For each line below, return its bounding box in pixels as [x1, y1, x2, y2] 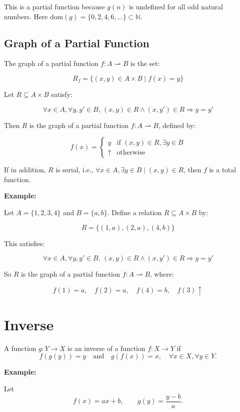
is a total [209, 164, 236, 175]
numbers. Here [4, 11, 48, 21]
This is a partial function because [4, 1, 105, 11]
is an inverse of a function [68, 343, 145, 353]
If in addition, [4, 164, 46, 175]
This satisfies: [4, 238, 45, 248]
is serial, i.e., [55, 164, 94, 175]
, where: [150, 269, 174, 279]
